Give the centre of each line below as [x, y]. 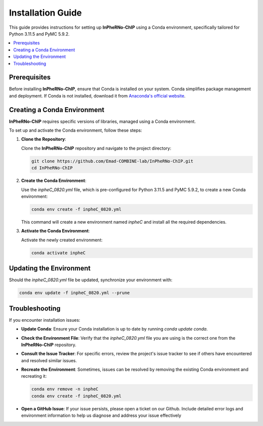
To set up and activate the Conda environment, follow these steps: [75, 130]
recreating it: [34, 376]
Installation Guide [46, 13]
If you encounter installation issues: [45, 320]
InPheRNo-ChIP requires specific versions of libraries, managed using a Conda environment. [102, 121]
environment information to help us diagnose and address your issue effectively [101, 416]
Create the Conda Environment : [54, 181]
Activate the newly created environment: [62, 240]
